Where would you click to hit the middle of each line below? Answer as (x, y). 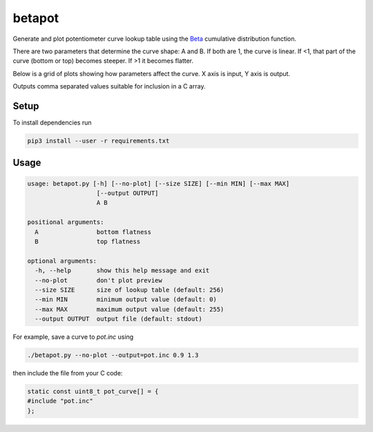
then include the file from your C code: (68, 373)
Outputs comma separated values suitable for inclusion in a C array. (109, 86)
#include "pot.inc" (60, 401)
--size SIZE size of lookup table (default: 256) (130, 290)
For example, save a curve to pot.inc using (73, 337)
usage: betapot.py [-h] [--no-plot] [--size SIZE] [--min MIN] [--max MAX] (159, 184)
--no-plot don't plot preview (98, 280)
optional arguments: (62, 261)
